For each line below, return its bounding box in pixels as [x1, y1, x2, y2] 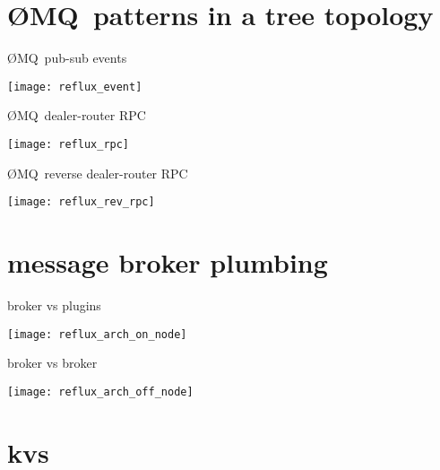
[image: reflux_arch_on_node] [7, 327, 187, 341]
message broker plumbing [7, 244, 328, 281]
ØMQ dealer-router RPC [7, 106, 146, 125]
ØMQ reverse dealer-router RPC [7, 163, 188, 182]
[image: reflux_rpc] [7, 137, 130, 151]
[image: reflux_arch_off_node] [7, 385, 194, 398]
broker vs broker [7, 353, 98, 372]
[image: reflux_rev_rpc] [7, 196, 155, 209]
